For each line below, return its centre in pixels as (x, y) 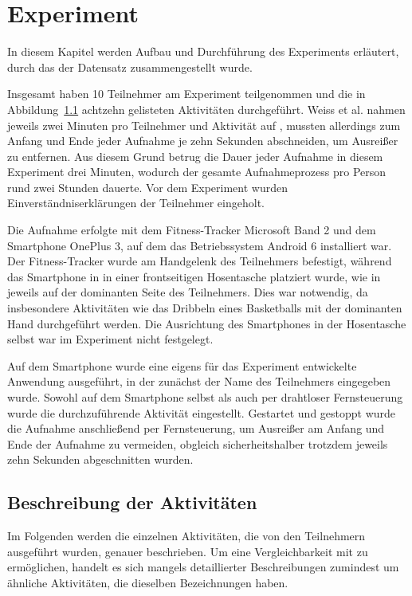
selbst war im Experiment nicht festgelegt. (110, 339)
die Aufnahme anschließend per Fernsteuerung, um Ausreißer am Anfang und (196, 428)
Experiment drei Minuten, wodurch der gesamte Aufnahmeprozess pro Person (197, 172)
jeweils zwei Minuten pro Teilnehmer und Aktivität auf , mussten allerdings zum (204, 125)
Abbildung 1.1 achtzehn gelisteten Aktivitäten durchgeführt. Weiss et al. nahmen (206, 109)
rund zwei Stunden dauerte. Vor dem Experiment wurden (147, 187)
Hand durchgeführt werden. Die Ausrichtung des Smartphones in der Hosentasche (207, 323)
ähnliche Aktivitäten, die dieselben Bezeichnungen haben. (148, 582)
